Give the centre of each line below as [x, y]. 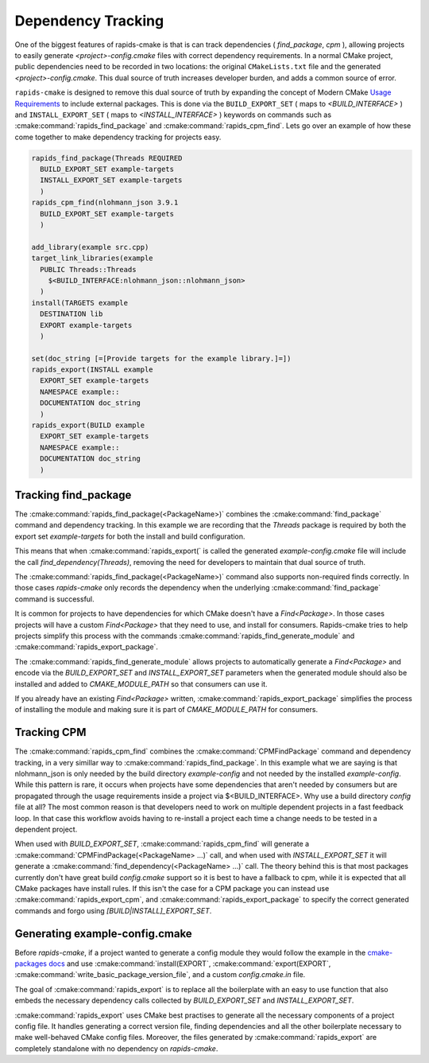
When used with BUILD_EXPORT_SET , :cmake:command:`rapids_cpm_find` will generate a [162, 844]
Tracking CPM [50, 732]
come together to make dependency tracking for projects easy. [118, 137]
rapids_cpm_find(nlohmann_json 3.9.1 [105, 202]
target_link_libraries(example [93, 258]
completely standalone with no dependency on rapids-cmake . [116, 1048]
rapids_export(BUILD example [88, 425]
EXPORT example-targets [86, 325]
